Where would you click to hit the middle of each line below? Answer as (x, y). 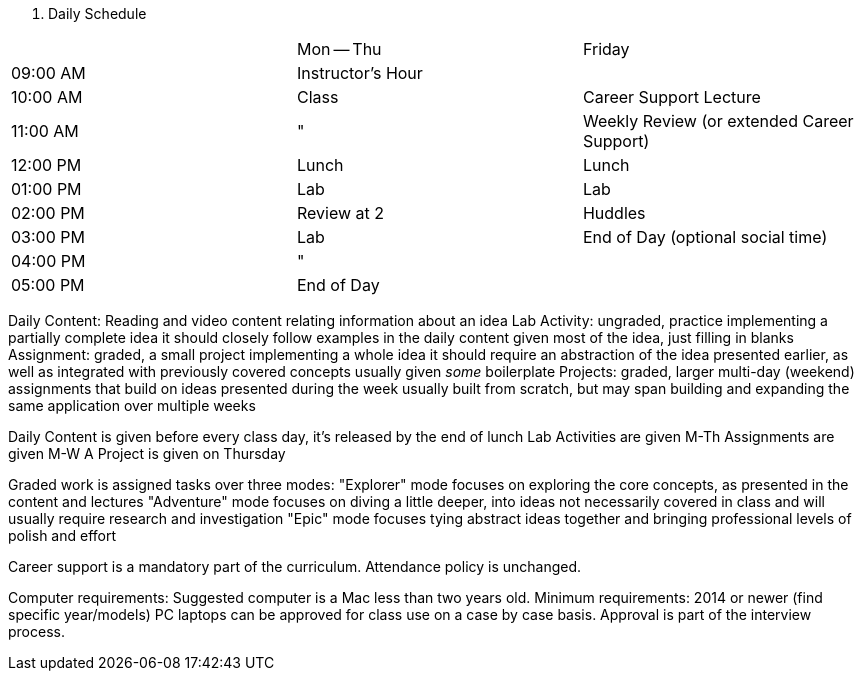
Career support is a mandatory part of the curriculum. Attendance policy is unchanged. (295, 566)
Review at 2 (340, 213)
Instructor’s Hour (359, 73)
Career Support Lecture (671, 97)
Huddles (614, 213)
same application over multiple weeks (132, 405)
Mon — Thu (339, 49)
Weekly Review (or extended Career (718, 121)
